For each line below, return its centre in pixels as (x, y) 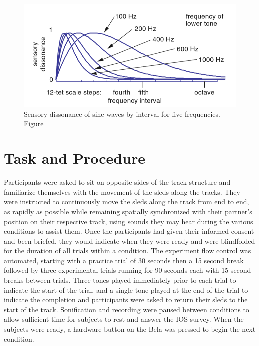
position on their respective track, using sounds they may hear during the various (129, 221)
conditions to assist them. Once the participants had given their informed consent (129, 231)
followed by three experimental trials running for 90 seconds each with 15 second (128, 270)
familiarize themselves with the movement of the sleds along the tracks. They (122, 192)
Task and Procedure (75, 158)
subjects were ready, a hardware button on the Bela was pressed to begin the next (130, 329)
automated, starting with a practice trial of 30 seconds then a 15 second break (124, 260)
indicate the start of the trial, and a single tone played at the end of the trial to (126, 290)
